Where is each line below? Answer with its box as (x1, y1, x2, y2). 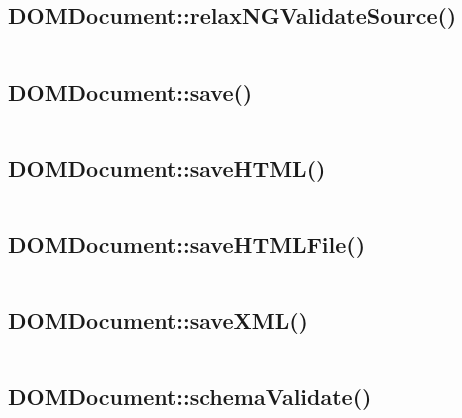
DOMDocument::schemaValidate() (8, 381, 372, 412)
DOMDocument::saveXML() (8, 305, 308, 336)
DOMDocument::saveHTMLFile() (8, 229, 366, 259)
